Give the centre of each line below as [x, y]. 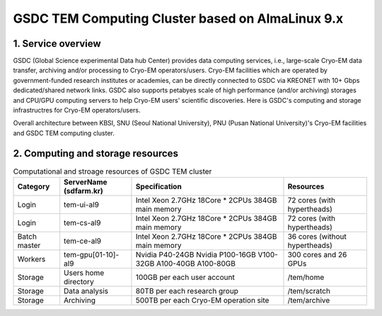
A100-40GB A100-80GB [196, 264]
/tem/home [306, 278]
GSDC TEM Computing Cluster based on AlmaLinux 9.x [178, 18]
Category [34, 186]
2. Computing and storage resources [95, 153]
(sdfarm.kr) [84, 191]
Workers [31, 259]
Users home [84, 273]
